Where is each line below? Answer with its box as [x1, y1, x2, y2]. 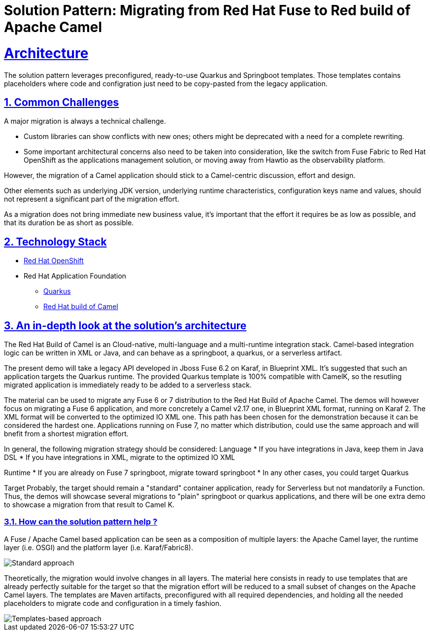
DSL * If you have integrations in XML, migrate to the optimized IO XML [4, 453, 235, 462]
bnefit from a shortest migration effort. [4, 429, 129, 438]
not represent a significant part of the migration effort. [4, 195, 179, 204]
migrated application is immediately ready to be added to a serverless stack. [4, 381, 252, 389]
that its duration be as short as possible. [4, 218, 134, 227]
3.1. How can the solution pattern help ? [4, 517, 158, 527]
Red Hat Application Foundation [24, 272, 127, 281]
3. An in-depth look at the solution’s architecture [4, 319, 247, 332]
